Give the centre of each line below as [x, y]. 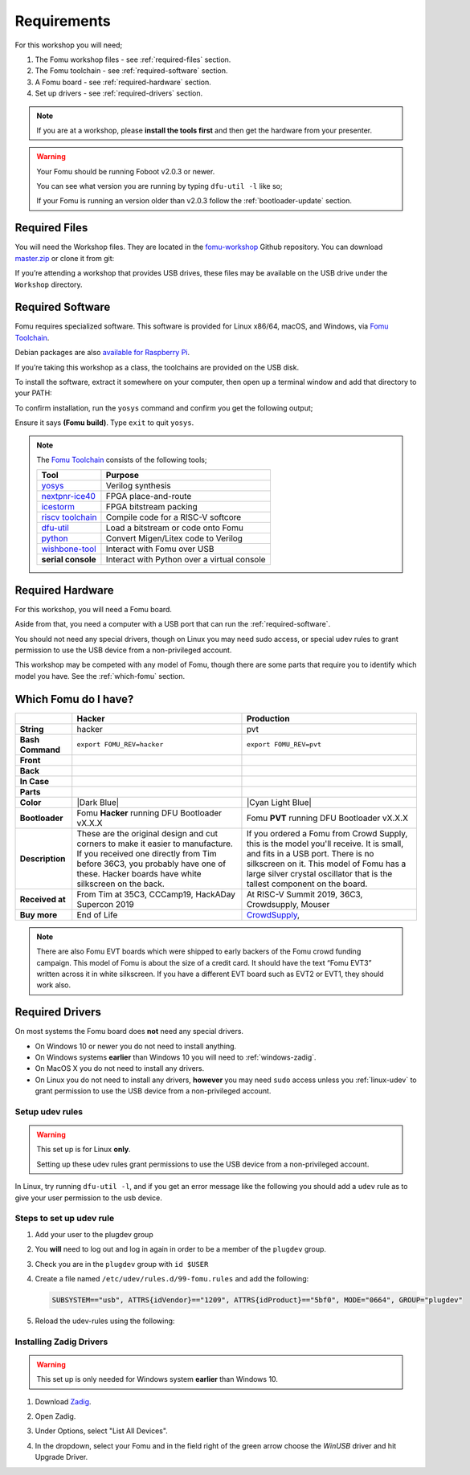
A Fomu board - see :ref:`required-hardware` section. [123, 82]
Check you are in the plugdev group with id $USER [122, 1264]
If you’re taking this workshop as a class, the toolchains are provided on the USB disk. [157, 367]
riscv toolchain [69, 517]
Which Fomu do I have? [74, 699]
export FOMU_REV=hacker [120, 744]
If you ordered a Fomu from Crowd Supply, [327, 833]
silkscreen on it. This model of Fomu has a [326, 864]
